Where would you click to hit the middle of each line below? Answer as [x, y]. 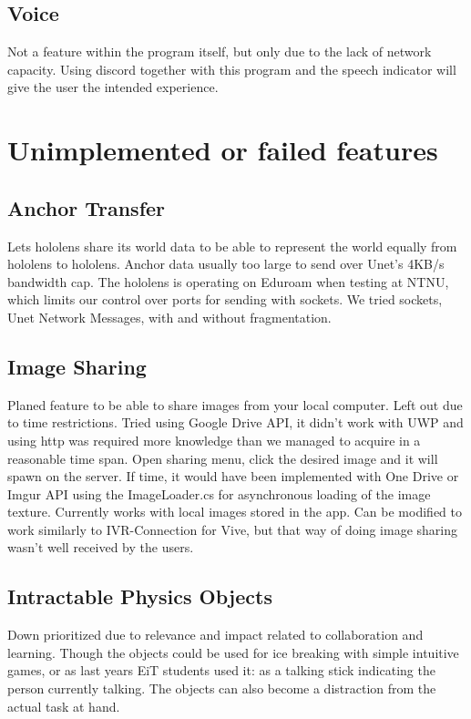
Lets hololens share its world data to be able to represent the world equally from [232, 246]
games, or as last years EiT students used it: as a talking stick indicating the [221, 670]
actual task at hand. [64, 706]
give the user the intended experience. [113, 87]
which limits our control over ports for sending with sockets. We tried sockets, [225, 299]
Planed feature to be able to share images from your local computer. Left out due [235, 404]
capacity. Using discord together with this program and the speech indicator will [232, 69]
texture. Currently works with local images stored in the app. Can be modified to [235, 512]
